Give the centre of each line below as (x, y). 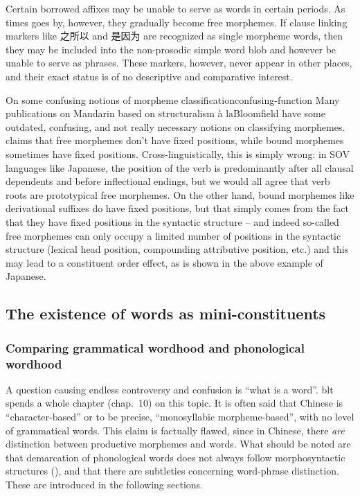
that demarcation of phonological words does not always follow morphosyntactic (175, 457)
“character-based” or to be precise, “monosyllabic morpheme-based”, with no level (180, 416)
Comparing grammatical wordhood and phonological (155, 347)
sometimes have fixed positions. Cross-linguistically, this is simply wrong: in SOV (178, 153)
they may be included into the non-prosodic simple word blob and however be (171, 49)
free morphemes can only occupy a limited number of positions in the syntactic (173, 235)
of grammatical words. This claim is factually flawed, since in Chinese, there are (175, 430)
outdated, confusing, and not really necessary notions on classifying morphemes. (175, 126)
